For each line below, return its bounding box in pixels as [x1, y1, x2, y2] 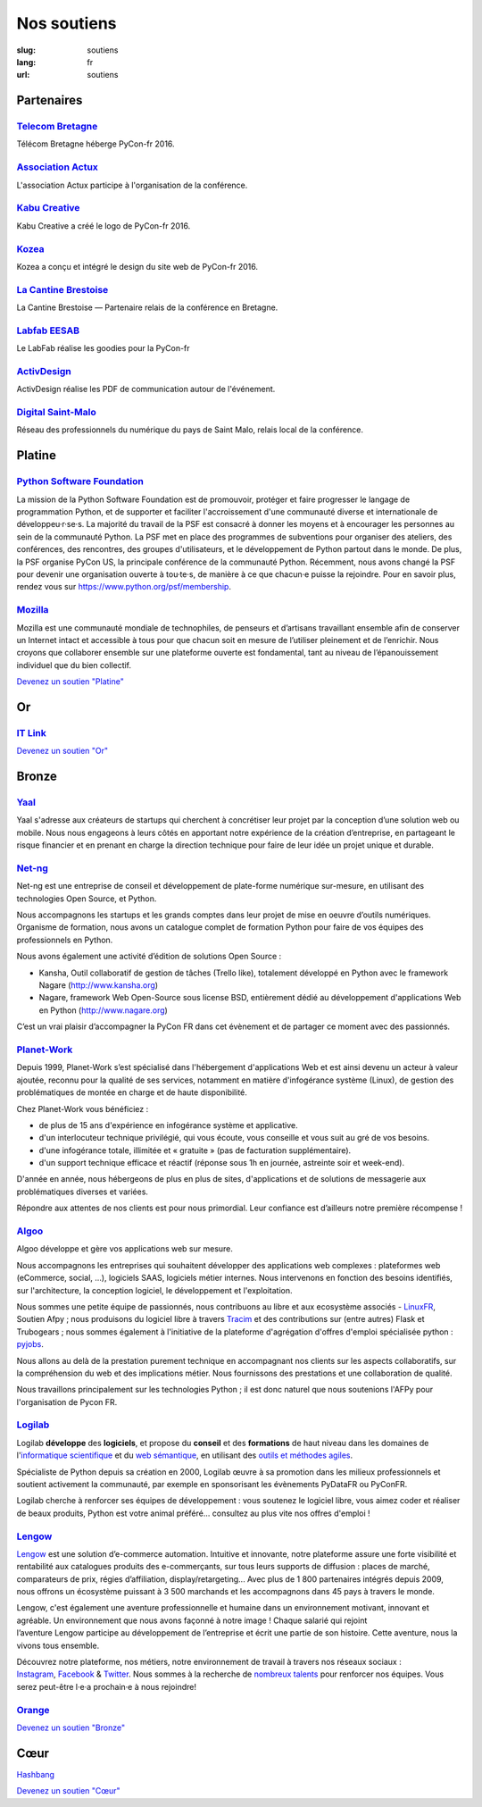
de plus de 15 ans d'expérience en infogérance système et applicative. [38, 1119, 298, 1130]
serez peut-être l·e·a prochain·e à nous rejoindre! [16, 1681, 196, 1692]
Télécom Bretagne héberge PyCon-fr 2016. [16, 138, 175, 149]
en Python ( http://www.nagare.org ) [38, 1005, 169, 1016]
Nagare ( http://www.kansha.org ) [38, 980, 159, 991]
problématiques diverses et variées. [16, 1186, 149, 1197]
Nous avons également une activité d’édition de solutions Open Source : [16, 951, 282, 962]
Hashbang [16, 1769, 55, 1779]
